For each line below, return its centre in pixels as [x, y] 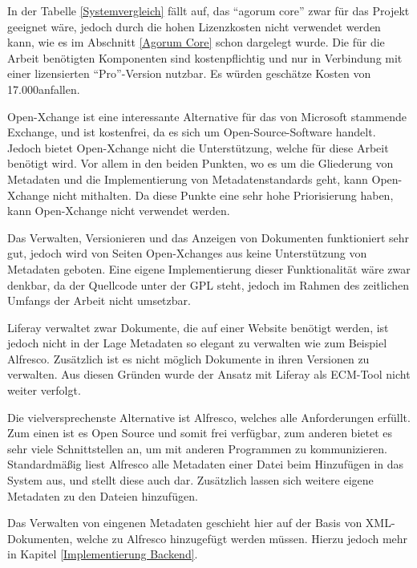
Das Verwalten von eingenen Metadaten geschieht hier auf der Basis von [185, 523]
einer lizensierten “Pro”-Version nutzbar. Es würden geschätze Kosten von [189, 73]
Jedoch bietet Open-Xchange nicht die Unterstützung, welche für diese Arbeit [198, 147]
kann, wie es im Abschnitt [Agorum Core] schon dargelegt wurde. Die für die [196, 42]
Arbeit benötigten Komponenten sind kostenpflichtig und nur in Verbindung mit [205, 57]
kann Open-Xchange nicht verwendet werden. [119, 211]
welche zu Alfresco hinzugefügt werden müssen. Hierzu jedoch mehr [242, 538]
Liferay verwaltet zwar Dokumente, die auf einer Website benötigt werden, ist [198, 327]
